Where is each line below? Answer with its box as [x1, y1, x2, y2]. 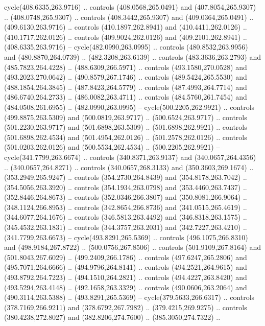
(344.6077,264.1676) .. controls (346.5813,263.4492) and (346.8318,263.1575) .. [4, 212, 247, 222]
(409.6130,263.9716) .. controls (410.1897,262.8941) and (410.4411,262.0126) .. [4, 21, 247, 32]
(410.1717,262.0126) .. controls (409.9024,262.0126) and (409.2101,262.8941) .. [4, 31, 247, 42]
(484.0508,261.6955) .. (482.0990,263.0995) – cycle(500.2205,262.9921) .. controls [4, 101, 255, 112]
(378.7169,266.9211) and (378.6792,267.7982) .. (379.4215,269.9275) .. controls [4, 301, 247, 312]
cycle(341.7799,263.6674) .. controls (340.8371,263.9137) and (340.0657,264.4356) [4, 151, 256, 162]
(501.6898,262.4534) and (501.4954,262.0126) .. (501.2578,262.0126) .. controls [4, 131, 247, 142]
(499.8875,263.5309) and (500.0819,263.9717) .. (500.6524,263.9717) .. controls [4, 111, 247, 122]
